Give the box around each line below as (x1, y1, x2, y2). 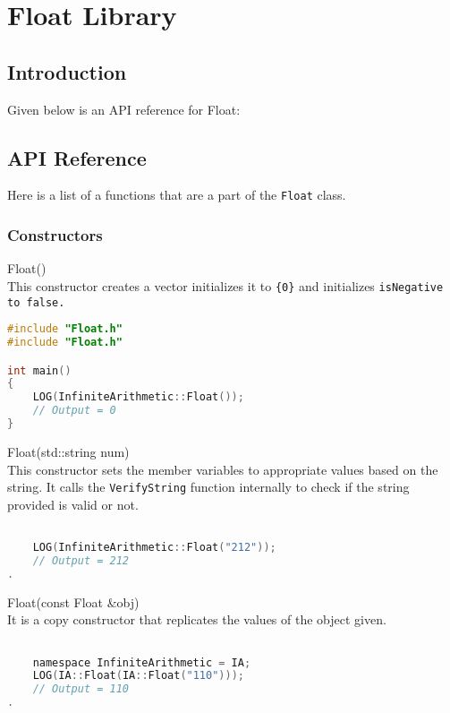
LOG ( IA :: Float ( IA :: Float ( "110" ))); (32, 669, 244, 683)
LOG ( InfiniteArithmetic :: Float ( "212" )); (32, 541, 276, 554)
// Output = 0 (32, 404, 116, 417)
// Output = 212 (32, 554, 130, 567)
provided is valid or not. (7, 494, 139, 513)
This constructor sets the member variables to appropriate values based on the (7, 460, 438, 478)
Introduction (7, 57, 127, 85)
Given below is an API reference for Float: (7, 99, 241, 118)
